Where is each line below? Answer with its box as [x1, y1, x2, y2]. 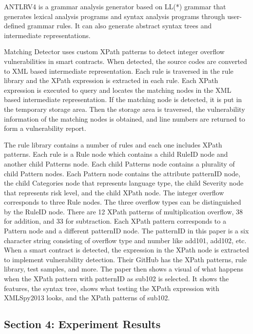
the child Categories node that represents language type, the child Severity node [4, 178, 244, 188]
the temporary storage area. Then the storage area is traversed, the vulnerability [4, 104, 245, 114]
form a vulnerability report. [4, 123, 86, 133]
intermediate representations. [4, 30, 91, 40]
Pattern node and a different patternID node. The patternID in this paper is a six [4, 226, 249, 236]
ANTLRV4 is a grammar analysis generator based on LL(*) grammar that [4, 1, 226, 11]
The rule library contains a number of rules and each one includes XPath [4, 139, 222, 149]
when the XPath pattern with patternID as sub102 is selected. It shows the [4, 273, 229, 284]
